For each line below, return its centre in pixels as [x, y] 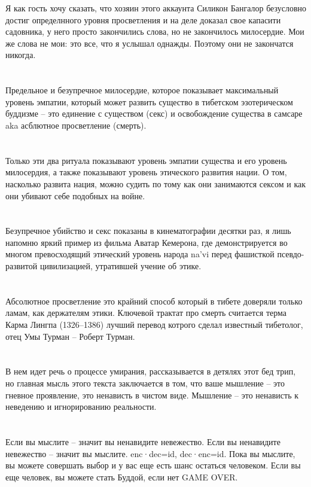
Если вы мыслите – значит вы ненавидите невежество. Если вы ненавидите [143, 441]
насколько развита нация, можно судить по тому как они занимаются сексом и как [156, 183]
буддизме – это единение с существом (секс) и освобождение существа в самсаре [154, 113]
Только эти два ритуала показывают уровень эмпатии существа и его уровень [146, 160]
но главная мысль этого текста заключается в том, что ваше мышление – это [145, 383]
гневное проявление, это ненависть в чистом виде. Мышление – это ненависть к [152, 395]
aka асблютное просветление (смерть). [76, 125]
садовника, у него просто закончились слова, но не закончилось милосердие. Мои [155, 31]
